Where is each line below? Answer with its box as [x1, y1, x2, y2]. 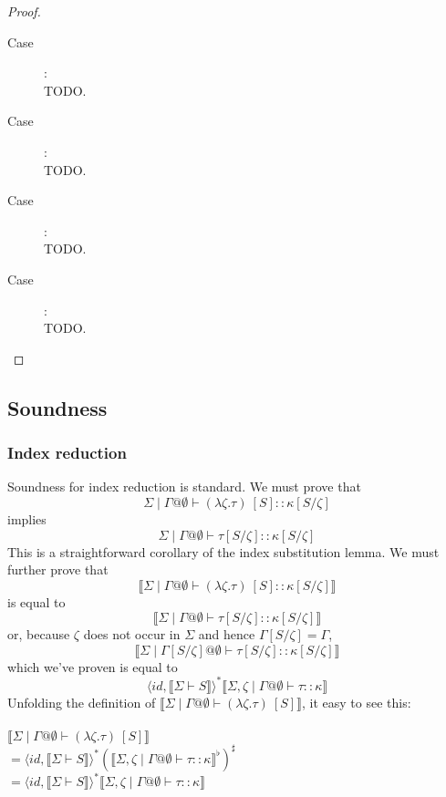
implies [7, 509, 47, 528]
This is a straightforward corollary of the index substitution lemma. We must [7, 542, 440, 561]
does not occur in [83, 625, 181, 644]
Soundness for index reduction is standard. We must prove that [7, 477, 361, 496]
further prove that [7, 560, 109, 579]
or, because [7, 625, 70, 644]
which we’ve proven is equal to [7, 657, 178, 676]
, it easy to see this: [301, 692, 411, 711]
